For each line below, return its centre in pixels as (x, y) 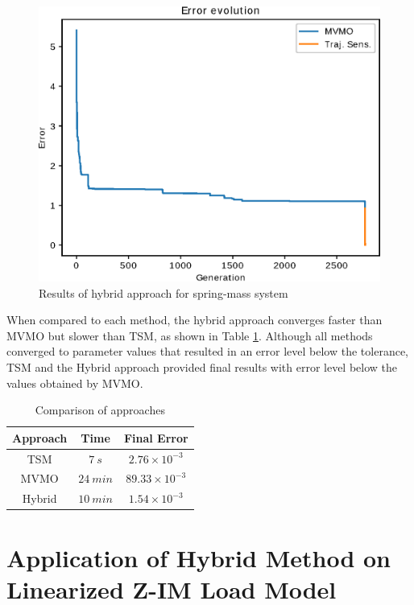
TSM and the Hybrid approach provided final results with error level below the (202, 366)
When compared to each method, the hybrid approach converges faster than (195, 320)
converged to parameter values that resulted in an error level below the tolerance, (207, 351)
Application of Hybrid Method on (199, 557)
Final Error (156, 437)
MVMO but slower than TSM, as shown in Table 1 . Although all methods (190, 335)
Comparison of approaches (100, 410)
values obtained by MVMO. (75, 383)
